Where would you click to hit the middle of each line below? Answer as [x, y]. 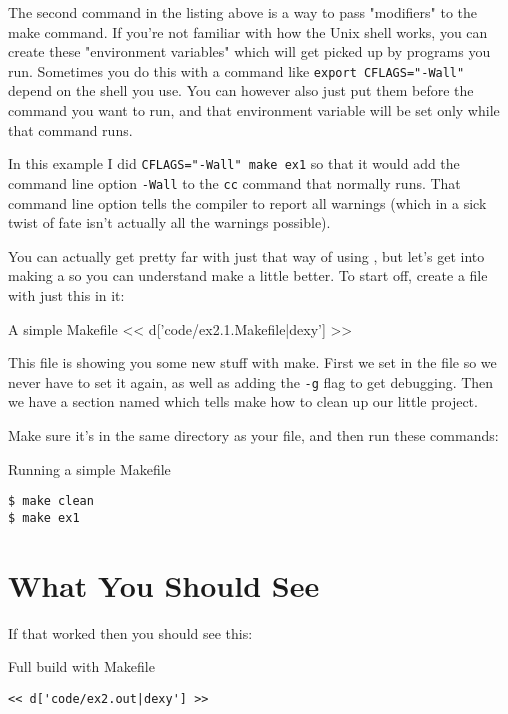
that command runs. [70, 129]
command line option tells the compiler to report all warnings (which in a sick [247, 202]
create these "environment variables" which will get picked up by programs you [249, 51]
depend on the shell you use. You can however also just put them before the [241, 90]
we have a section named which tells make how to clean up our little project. [243, 401]
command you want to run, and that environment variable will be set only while [254, 110]
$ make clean [51, 501]
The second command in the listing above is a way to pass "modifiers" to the [243, 12]
